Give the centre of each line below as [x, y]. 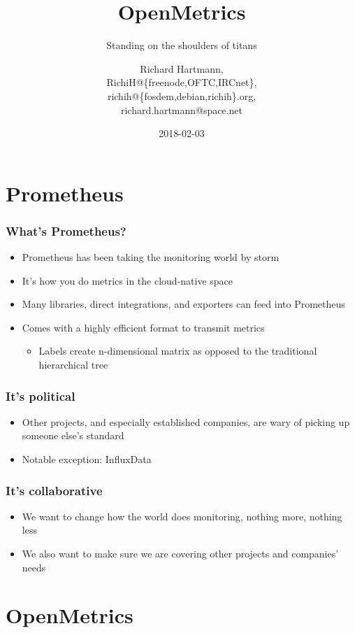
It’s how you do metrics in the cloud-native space [128, 280]
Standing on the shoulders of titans [182, 45]
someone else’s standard [73, 435]
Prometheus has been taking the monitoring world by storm [151, 257]
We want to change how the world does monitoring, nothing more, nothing [182, 516]
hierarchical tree [73, 365]
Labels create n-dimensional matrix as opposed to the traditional [178, 351]
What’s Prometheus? [66, 230]
